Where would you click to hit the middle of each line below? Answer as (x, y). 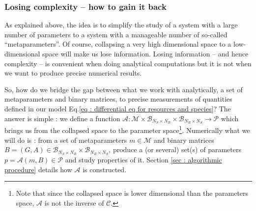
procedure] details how (38, 169)
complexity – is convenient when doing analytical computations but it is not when (128, 63)
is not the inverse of (74, 202)
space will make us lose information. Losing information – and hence (145, 53)
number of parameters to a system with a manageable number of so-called (116, 34)
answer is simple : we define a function (62, 118)
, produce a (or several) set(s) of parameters (175, 149)
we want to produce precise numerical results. (73, 73)
